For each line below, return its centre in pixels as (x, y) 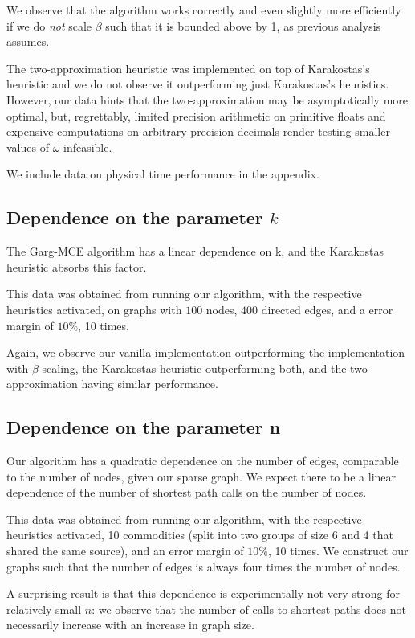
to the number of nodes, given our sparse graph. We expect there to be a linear (201, 476)
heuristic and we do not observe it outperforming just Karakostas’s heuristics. (198, 84)
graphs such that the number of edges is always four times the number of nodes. (203, 566)
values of (28, 147)
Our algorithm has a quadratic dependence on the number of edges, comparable (203, 461)
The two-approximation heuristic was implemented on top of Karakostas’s (188, 68)
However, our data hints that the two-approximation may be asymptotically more (207, 99)
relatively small (44, 609)
